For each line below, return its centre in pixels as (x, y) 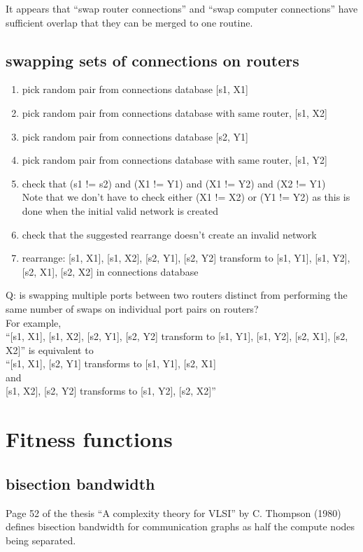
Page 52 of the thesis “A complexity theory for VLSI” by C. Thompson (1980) (173, 512)
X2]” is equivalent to (50, 349)
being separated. (41, 540)
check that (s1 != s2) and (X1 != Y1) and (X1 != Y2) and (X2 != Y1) (174, 183)
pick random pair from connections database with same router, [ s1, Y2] (175, 160)
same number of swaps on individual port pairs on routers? (132, 308)
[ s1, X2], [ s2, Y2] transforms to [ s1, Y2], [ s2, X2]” (111, 391)
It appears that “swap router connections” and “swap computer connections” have (182, 8)
